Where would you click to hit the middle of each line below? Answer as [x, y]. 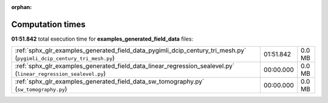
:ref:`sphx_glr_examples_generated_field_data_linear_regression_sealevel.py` [125, 66]
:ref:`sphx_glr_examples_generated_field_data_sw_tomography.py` [110, 82]
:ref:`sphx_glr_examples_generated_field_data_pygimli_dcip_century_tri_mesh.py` [131, 50]
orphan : [22, 7]
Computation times [48, 24]
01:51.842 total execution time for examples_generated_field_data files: [102, 39]
